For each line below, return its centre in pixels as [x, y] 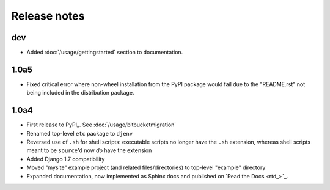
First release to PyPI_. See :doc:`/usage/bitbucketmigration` [101, 125]
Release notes [48, 16]
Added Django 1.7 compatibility [66, 159]
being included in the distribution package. [80, 93]
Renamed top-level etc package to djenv [80, 133]
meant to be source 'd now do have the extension [89, 150]
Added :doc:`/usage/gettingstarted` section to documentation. [105, 53]
